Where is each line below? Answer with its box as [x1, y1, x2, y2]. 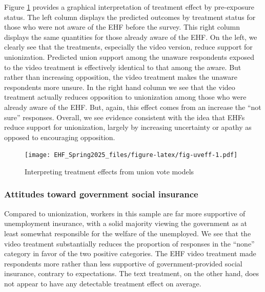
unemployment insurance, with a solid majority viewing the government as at [4, 218, 248, 229]
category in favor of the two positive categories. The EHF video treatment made [4, 248, 256, 259]
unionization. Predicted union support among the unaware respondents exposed [4, 51, 254, 62]
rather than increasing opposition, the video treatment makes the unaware [4, 72, 238, 82]
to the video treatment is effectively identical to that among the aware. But [4, 61, 241, 72]
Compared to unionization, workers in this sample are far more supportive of [4, 208, 246, 218]
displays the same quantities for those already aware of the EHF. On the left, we [4, 31, 257, 42]
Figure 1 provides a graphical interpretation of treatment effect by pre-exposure [4, 2, 254, 12]
